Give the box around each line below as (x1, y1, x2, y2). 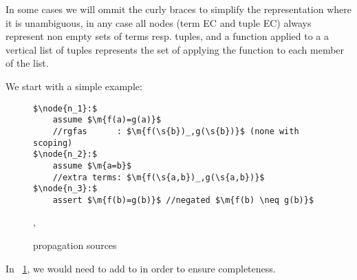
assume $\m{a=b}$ (52, 160, 132, 171)
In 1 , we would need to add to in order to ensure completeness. (6, 261, 276, 275)
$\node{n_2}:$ (33, 149, 98, 160)
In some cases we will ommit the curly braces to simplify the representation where (6, 2, 352, 16)
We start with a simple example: (6, 78, 142, 93)
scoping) (33, 138, 73, 148)
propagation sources (33, 238, 117, 252)
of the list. (6, 56, 49, 70)
